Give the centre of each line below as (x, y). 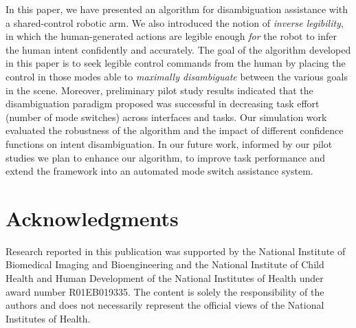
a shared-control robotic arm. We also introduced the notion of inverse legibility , (175, 22)
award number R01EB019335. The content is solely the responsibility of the (165, 291)
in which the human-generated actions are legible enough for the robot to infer (171, 36)
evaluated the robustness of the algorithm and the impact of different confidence (175, 130)
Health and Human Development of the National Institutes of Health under (165, 278)
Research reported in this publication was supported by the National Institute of (176, 251)
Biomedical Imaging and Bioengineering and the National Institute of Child (165, 264)
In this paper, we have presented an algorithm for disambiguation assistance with (177, 9)
